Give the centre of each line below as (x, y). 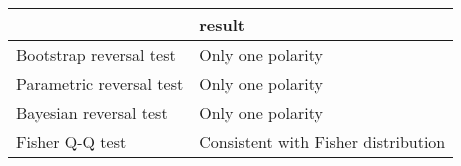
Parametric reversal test (100, 83)
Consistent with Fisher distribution (322, 141)
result (222, 24)
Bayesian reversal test (92, 112)
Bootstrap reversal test (96, 54)
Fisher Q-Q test (71, 141)
